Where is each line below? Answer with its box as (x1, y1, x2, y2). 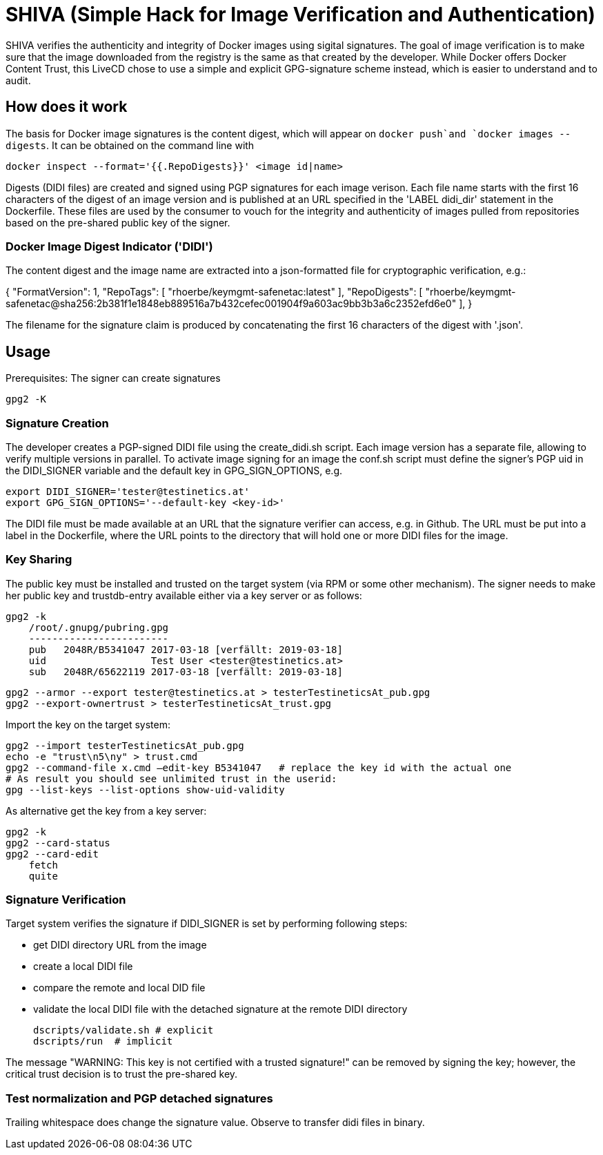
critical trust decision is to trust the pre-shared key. (6, 1068, 238, 1080)
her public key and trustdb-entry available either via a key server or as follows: (6, 589, 362, 601)
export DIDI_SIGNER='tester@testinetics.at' (6, 485, 250, 497)
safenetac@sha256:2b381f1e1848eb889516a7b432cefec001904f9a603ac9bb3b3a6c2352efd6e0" (6, 298, 457, 310)
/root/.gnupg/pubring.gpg (28, 621, 169, 633)
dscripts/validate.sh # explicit (33, 1025, 214, 1036)
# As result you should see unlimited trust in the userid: (6, 773, 337, 784)
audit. (6, 74, 31, 86)
